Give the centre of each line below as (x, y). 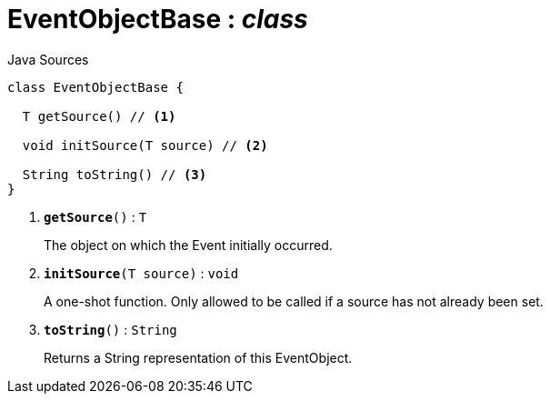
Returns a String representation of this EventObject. (198, 357)
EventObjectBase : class (158, 19)
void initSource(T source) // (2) (145, 145)
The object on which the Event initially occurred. (188, 245)
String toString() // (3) (115, 174)
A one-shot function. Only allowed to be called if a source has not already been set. (294, 301)
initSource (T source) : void (141, 273)
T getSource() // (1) (99, 116)
